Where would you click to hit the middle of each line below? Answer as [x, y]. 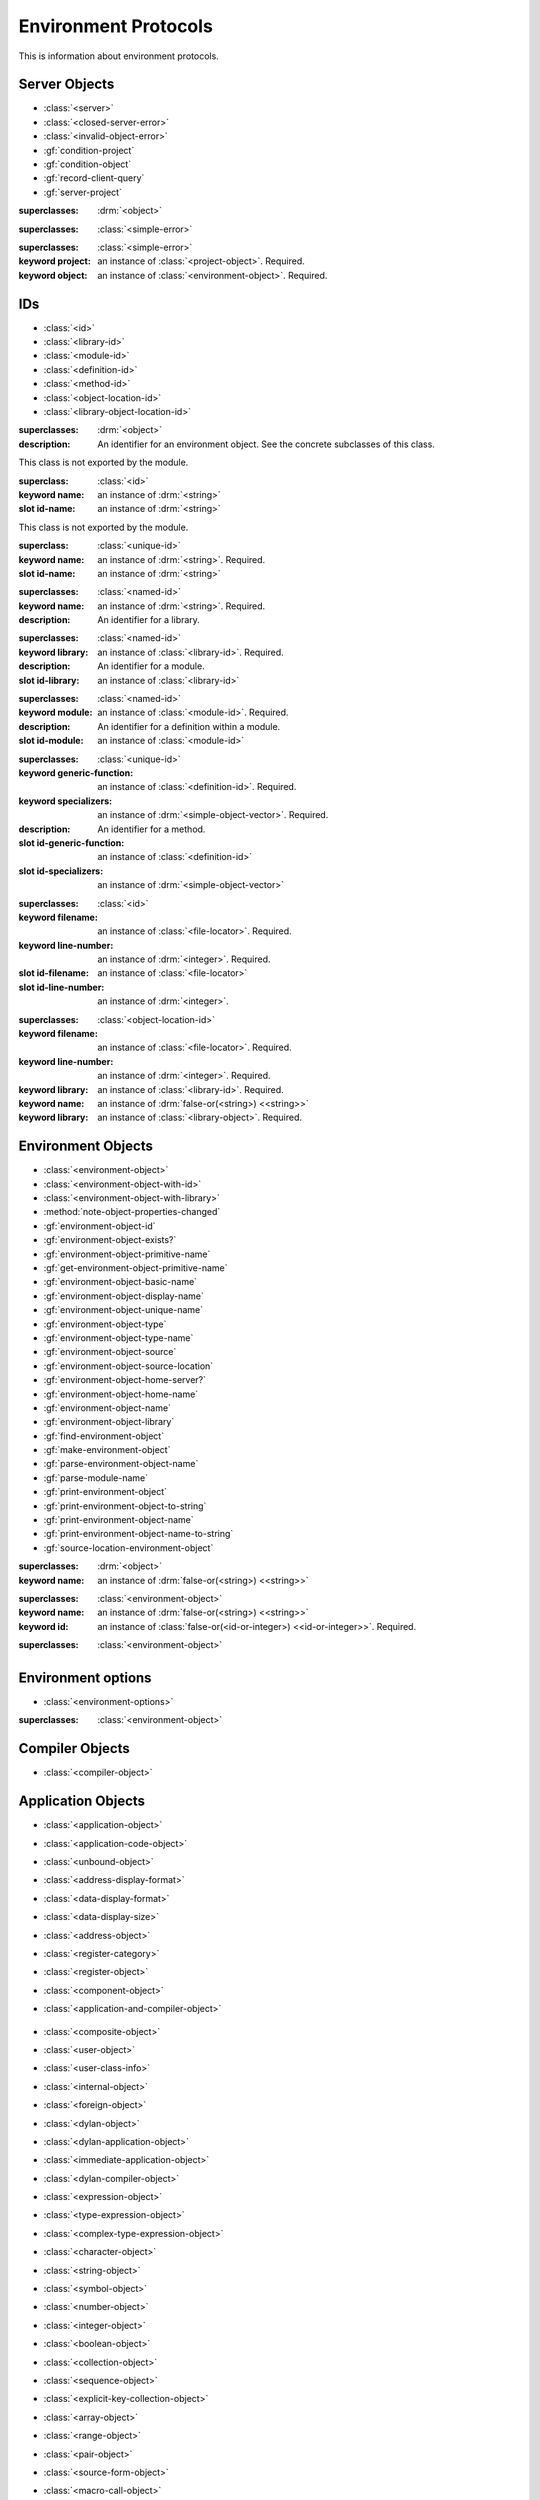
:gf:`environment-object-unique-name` [123, 1310]
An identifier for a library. [148, 620]
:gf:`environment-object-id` [99, 1226]
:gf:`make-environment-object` [107, 1450]
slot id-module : [51, 741]
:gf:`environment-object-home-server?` [125, 1380]
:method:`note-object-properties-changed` [132, 1212]
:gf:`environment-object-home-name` [121, 1394]
